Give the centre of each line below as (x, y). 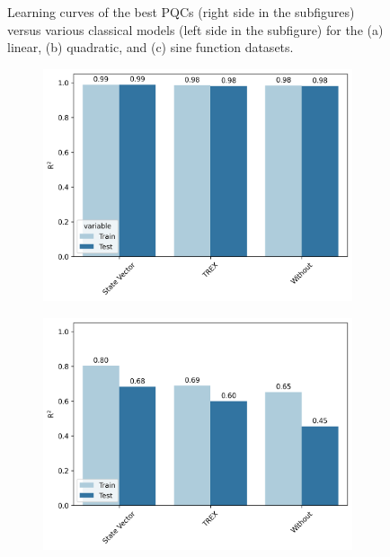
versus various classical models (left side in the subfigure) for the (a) (195, 29)
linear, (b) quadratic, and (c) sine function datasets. (151, 47)
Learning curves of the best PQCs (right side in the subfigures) (181, 12)
